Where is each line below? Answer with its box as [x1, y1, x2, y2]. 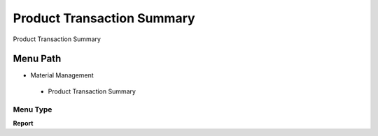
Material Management [30, 71, 94, 80]
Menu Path [13, 53, 62, 65]
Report [13, 119, 34, 127]
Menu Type [13, 105, 52, 114]
